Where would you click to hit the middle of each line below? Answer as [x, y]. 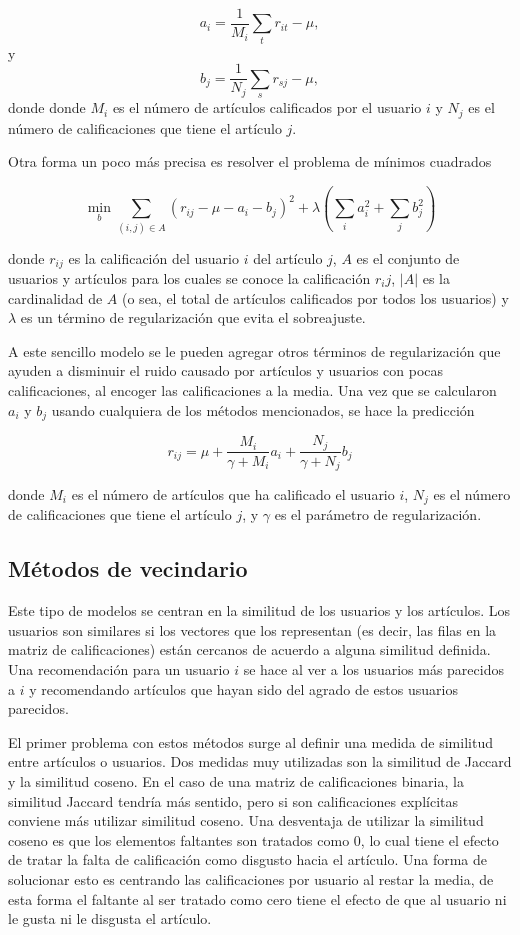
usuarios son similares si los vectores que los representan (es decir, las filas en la [252, 629]
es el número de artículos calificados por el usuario [267, 107]
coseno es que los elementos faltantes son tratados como [179, 839]
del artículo [288, 257]
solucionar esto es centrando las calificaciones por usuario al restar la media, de [251, 878]
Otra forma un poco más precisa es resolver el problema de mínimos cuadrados [250, 161]
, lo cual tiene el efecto [429, 839]
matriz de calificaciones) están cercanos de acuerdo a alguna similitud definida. [249, 649]
